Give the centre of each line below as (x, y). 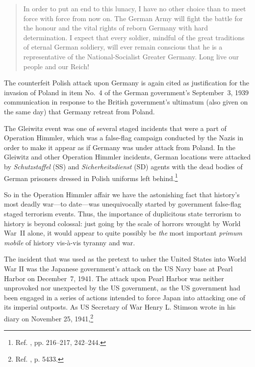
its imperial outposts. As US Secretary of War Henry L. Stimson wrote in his (120, 307)
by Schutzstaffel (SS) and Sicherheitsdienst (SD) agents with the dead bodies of (123, 166)
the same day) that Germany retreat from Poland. (79, 111)
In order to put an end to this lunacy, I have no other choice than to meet (135, 8)
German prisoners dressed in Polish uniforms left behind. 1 (91, 177)
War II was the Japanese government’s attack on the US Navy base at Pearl (118, 268)
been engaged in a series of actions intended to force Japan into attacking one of (125, 297)
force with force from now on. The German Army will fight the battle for (133, 18)
